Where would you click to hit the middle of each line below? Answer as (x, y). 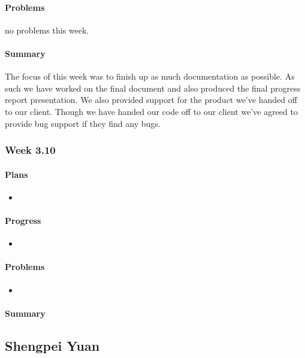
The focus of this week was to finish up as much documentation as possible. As (150, 76)
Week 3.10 (30, 150)
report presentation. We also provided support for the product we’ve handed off (151, 100)
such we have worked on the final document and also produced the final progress (153, 88)
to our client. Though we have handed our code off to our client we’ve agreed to (151, 111)
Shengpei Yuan (52, 345)
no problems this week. (47, 30)
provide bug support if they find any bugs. (83, 123)
